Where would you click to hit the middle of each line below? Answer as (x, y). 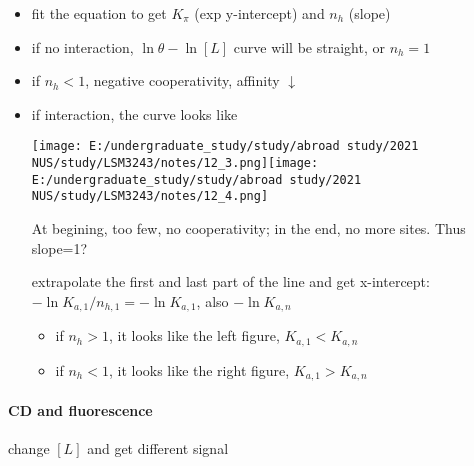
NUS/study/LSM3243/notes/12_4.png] (150, 196)
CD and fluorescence (80, 409)
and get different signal (158, 447)
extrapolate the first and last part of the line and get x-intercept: (230, 281)
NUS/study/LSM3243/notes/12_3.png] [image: (175, 163)
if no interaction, (82, 46)
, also (212, 300)
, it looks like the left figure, (194, 335)
